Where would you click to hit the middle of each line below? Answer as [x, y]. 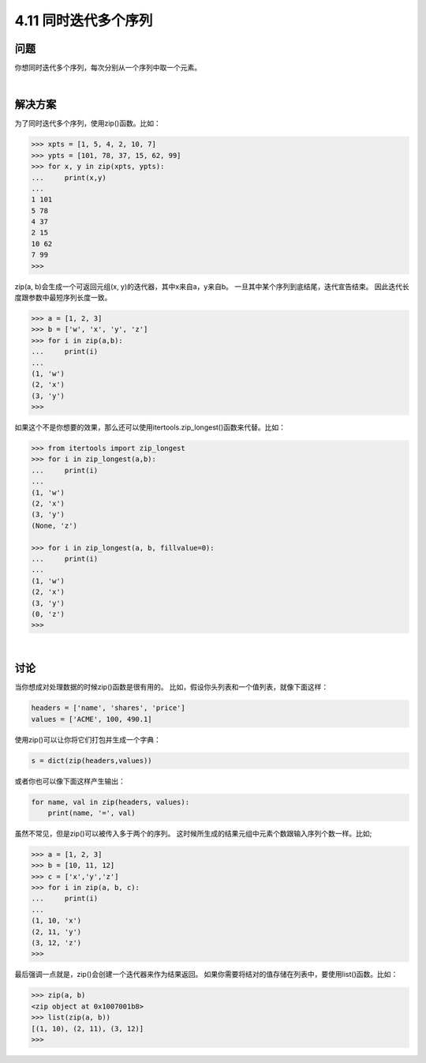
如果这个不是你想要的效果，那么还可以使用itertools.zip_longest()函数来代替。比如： [150, 427]
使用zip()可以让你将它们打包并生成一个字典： [88, 739]
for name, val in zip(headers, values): [110, 802]
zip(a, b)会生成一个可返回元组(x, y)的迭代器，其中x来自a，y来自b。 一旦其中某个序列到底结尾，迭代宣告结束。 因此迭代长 [212, 286]
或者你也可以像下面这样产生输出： [70, 781]
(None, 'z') [54, 526]
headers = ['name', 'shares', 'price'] [108, 708]
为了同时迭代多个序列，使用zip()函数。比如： [88, 123]
